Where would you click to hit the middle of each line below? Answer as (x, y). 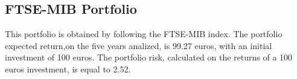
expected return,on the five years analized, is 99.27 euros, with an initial (139, 45)
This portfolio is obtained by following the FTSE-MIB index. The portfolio (144, 34)
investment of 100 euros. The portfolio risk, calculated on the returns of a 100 (149, 57)
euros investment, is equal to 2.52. (68, 69)
